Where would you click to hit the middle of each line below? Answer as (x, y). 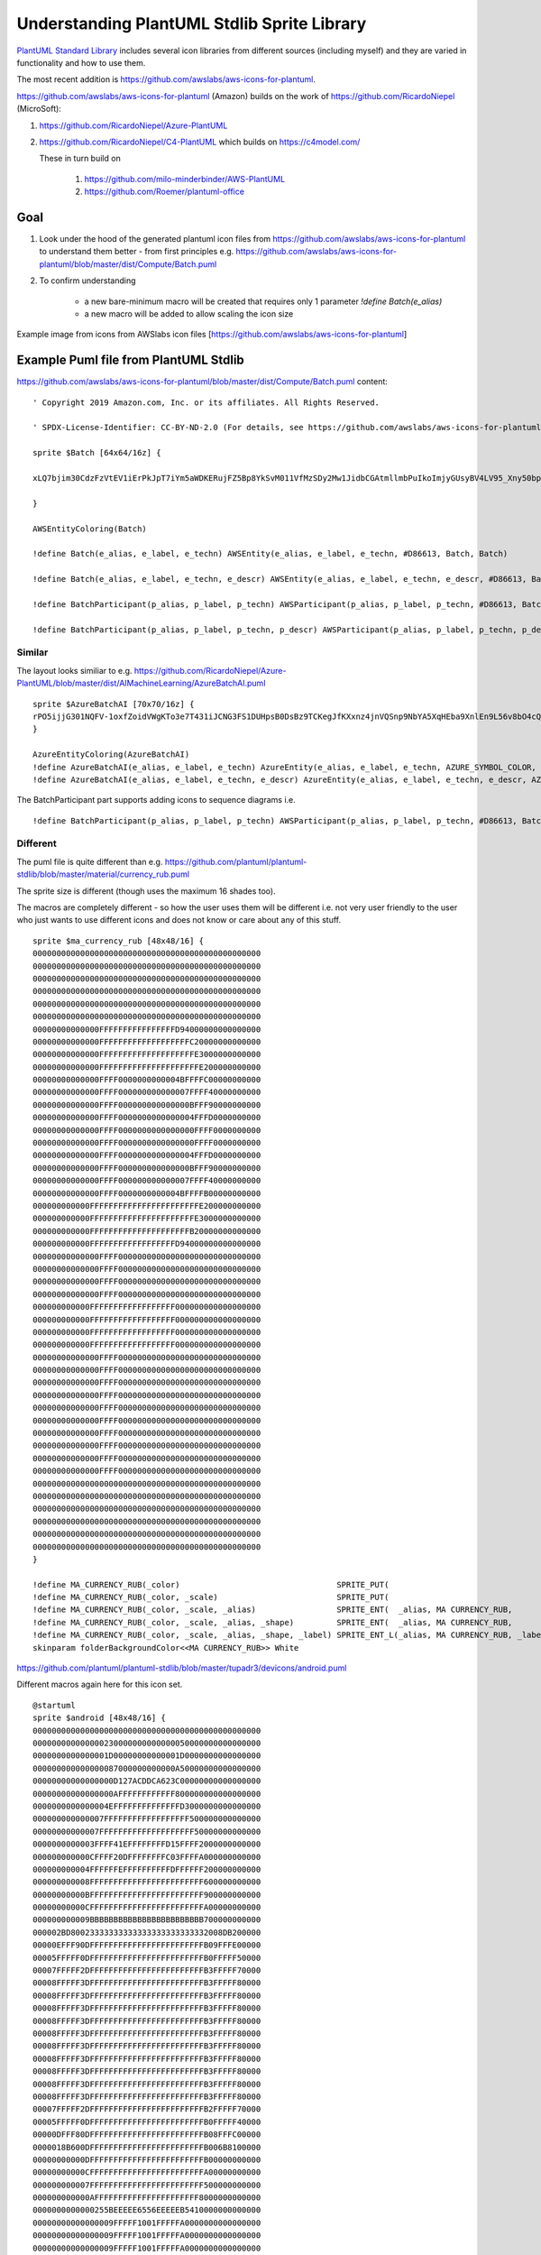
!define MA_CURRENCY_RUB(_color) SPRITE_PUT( (211, 1584)
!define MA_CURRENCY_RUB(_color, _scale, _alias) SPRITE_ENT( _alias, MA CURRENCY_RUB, (273, 1610)
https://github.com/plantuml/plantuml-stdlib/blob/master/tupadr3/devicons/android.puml (182, 1668)
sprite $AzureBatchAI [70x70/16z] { (114, 704)
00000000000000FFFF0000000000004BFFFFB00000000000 (147, 1193)
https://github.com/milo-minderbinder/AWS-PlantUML (185, 179)
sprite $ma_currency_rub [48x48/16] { (119, 941)
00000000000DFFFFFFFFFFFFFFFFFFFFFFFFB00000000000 (147, 2159)
